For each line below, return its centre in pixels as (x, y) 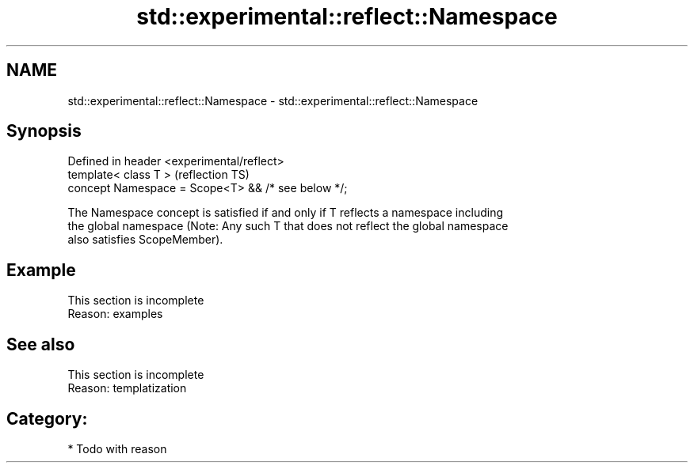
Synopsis (44, 131)
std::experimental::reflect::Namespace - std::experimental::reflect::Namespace (273, 100)
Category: (47, 418)
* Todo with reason (117, 448)
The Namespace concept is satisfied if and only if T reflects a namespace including (286, 213)
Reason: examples (115, 314)
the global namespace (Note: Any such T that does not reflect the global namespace (288, 226)
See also (41, 344)
